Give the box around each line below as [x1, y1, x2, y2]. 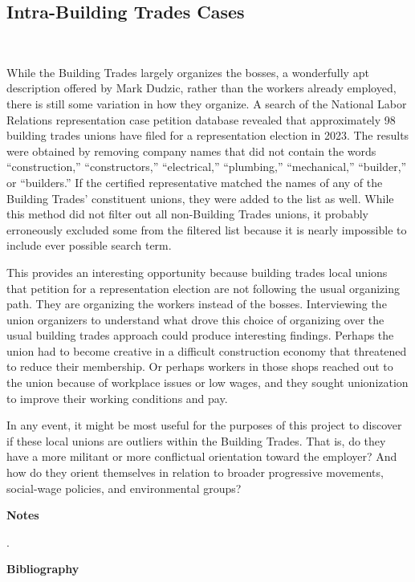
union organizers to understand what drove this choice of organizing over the [6, 311, 384, 328]
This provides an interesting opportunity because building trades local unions [6, 263, 388, 280]
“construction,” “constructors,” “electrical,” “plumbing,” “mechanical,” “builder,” [6, 158, 407, 175]
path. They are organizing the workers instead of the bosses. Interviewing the [6, 295, 387, 312]
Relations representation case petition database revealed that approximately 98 [6, 111, 396, 128]
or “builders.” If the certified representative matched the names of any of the [6, 173, 383, 190]
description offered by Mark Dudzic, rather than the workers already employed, [6, 79, 397, 96]
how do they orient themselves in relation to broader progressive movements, [6, 464, 384, 481]
